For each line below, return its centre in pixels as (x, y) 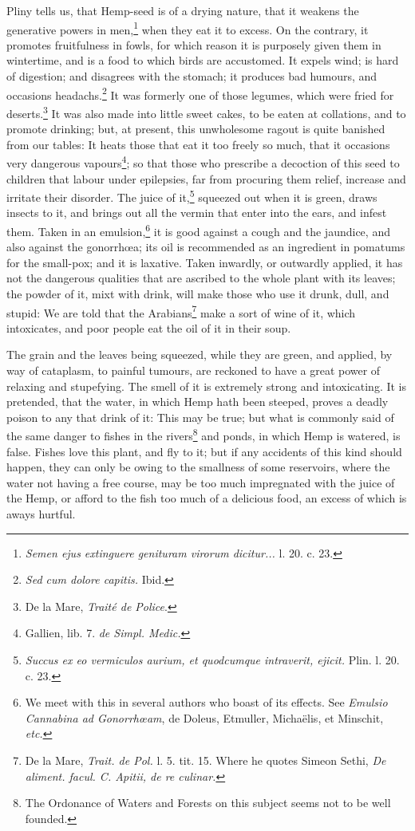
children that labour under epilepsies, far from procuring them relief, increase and (206, 178)
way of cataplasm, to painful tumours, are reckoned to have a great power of (194, 370)
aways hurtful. (41, 514)
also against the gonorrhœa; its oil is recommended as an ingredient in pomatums (206, 247)
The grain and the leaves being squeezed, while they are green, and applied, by (200, 354)
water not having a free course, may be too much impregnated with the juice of (201, 482)
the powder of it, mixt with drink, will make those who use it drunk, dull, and (198, 294)
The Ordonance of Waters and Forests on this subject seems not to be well (208, 803)
